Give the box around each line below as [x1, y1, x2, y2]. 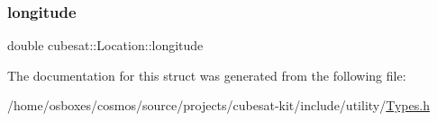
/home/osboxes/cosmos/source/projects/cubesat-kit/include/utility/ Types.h [7, 96, 430, 115]
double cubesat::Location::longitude [7, 36, 204, 55]
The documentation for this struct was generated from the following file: [7, 65, 406, 84]
